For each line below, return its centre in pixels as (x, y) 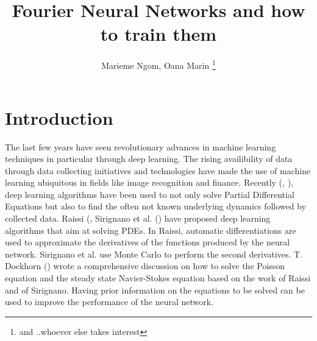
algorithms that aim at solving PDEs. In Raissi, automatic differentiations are (151, 230)
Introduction (59, 117)
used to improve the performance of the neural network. (109, 302)
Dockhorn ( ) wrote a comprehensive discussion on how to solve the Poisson (145, 266)
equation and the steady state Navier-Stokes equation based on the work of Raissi (158, 278)
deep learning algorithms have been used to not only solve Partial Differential (150, 194)
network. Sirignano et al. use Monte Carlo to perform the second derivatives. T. (154, 254)
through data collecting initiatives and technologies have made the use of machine (158, 170)
